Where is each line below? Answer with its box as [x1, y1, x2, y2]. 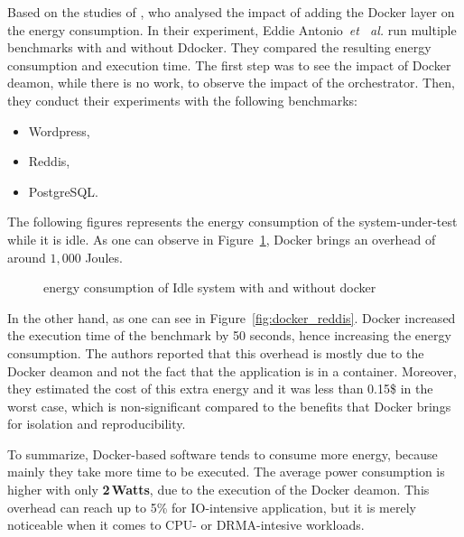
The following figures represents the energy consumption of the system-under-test [7, 212, 458, 231]
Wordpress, [28, 121, 90, 140]
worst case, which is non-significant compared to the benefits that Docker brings [7, 396, 451, 415]
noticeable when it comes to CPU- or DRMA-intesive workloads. [7, 515, 365, 534]
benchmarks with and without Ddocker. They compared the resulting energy [7, 38, 432, 57]
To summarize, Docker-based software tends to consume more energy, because [7, 444, 438, 463]
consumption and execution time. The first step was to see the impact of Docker [7, 55, 451, 74]
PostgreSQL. [28, 181, 98, 200]
